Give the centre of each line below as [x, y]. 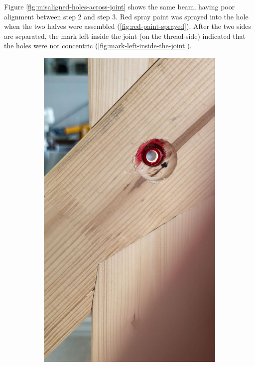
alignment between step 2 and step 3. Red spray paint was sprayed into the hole [126, 16]
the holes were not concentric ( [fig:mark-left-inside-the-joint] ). [98, 46]
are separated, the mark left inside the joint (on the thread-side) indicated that [125, 36]
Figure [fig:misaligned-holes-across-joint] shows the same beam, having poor [120, 6]
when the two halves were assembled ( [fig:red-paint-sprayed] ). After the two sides [128, 26]
